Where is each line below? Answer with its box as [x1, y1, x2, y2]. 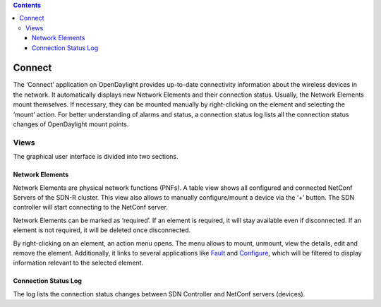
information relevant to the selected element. [13, 258, 144, 267]
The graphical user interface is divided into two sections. [13, 152, 179, 161]
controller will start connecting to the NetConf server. [13, 203, 169, 212]
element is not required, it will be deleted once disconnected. [13, 226, 190, 234]
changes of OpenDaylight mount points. [13, 120, 129, 128]
